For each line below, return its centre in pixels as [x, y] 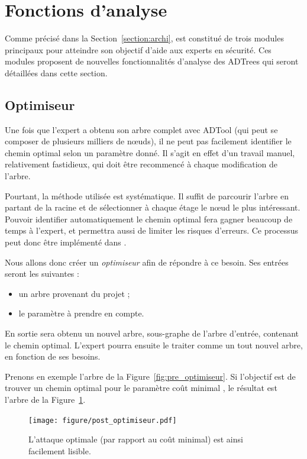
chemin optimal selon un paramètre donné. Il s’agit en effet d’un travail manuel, [150, 152]
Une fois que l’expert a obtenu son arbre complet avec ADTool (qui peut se [141, 129]
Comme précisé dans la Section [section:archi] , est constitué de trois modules [144, 38]
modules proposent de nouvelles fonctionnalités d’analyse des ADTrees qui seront [152, 61]
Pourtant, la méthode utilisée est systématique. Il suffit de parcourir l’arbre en [147, 195]
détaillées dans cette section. [56, 72]
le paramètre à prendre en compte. [81, 313]
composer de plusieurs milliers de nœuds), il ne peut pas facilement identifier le [148, 141]
